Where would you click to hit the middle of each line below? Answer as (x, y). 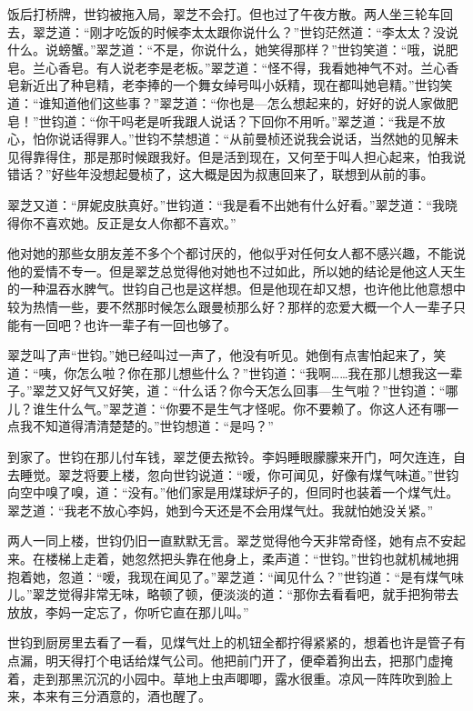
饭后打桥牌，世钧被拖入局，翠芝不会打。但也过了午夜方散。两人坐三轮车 (224, 14)
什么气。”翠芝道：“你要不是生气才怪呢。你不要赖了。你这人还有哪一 (258, 408)
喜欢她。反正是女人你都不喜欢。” (141, 222)
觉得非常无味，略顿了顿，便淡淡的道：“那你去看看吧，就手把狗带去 (258, 594)
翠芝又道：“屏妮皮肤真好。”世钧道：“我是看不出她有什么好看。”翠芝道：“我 (226, 204)
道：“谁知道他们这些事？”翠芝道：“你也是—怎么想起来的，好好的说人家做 (226, 102)
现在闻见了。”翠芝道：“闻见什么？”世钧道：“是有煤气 (296, 576)
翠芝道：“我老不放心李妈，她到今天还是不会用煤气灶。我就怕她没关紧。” (221, 510)
